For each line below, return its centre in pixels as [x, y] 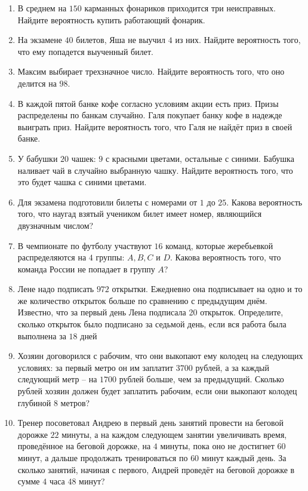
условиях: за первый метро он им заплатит [96, 367]
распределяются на [52, 257]
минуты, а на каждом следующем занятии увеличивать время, [174, 434]
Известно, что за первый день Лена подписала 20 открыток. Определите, [150, 312]
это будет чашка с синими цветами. [82, 182]
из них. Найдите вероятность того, [238, 40]
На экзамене [40, 40]
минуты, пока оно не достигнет [217, 446]
